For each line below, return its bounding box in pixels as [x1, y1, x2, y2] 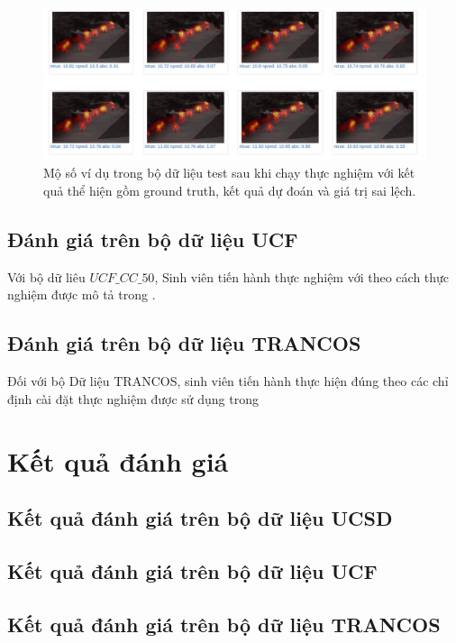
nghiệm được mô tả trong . [7, 285, 156, 304]
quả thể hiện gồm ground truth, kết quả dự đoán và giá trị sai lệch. [43, 180, 416, 199]
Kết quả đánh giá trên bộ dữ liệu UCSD [7, 504, 393, 532]
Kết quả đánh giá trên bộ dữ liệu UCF [7, 556, 378, 584]
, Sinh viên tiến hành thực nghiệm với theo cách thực [154, 267, 450, 286]
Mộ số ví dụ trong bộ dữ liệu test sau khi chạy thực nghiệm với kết [43, 163, 415, 182]
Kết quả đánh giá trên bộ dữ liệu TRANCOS [7, 610, 441, 638]
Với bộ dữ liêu [7, 267, 86, 286]
